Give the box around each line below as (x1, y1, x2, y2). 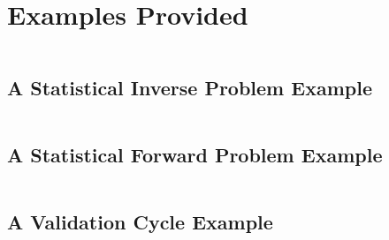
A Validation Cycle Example (7, 207, 273, 235)
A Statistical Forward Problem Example (7, 140, 383, 168)
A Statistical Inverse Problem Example (7, 73, 372, 101)
